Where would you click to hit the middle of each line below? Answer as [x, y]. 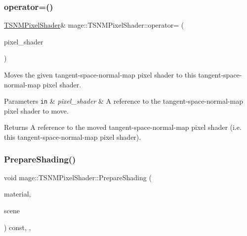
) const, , [18, 227]
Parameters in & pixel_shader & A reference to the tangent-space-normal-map [123, 101]
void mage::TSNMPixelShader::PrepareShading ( [78, 177]
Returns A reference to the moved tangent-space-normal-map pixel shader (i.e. [123, 127]
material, [18, 194]
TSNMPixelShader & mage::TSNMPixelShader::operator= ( [94, 25]
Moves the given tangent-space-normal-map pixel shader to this [100, 75]
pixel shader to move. [36, 110]
